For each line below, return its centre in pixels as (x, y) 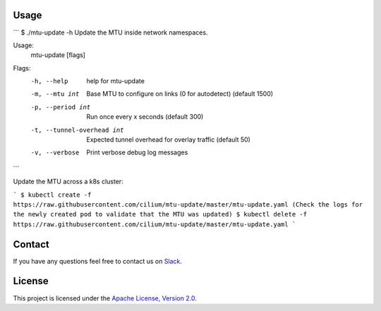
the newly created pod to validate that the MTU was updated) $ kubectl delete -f (160, 214)
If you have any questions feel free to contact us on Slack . (98, 261)
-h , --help (49, 81)
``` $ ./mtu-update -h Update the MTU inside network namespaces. (110, 32)
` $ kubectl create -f (52, 195)
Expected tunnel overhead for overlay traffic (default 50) (168, 140)
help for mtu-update (115, 81)
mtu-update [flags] (58, 55)
